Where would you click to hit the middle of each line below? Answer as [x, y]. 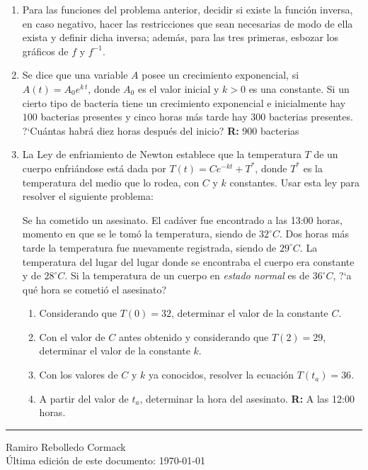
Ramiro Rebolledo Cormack [66, 446]
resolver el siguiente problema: [88, 196]
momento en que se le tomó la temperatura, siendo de [139, 234]
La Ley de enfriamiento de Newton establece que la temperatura [162, 154]
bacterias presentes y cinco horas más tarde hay [144, 117]
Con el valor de [72, 336]
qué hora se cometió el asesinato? [94, 289]
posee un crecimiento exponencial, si [220, 75]
